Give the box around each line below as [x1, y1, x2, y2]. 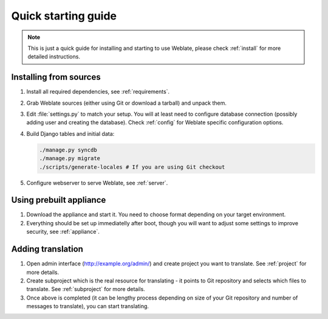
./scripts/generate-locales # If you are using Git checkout [39, 163, 225, 170]
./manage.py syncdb [39, 146, 97, 153]
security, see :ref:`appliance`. [26, 228, 100, 236]
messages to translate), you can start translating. [26, 303, 149, 310]
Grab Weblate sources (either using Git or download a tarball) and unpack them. [26, 99, 227, 107]
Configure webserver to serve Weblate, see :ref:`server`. [26, 179, 168, 186]
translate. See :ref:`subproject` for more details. [26, 286, 145, 293]
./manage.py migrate [39, 155, 100, 162]
